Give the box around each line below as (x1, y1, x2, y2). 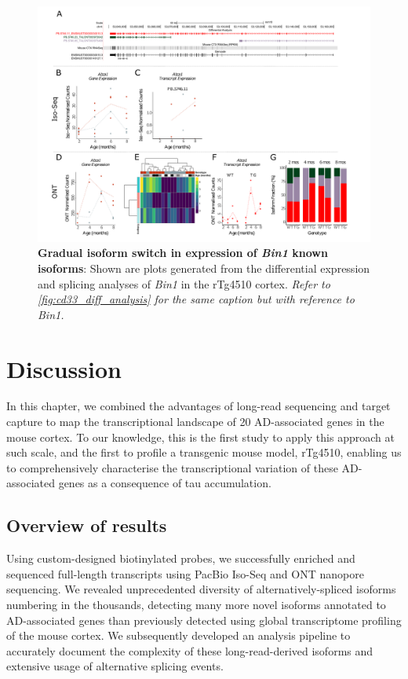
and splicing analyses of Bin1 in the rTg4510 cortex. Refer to (38, 275, 330, 292)
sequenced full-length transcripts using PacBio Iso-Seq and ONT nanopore (6, 565, 364, 582)
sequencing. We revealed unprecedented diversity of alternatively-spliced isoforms (6, 581, 396, 597)
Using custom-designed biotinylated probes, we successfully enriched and (6, 550, 355, 567)
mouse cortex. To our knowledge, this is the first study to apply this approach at (6, 428, 395, 445)
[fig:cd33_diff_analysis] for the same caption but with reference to (38, 291, 355, 307)
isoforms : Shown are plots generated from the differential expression (38, 259, 370, 276)
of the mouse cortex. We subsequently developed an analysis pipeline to (6, 627, 351, 644)
